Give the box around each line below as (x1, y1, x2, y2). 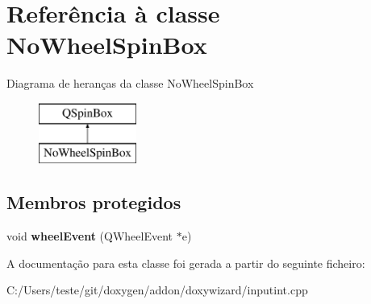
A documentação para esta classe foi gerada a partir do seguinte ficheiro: (6, 254, 365, 271)
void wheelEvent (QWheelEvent (6, 228, 173, 244)
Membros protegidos (6, 190, 181, 215)
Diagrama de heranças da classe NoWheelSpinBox (6, 75, 254, 92)
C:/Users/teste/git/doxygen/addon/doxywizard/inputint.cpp (6, 281, 308, 298)
